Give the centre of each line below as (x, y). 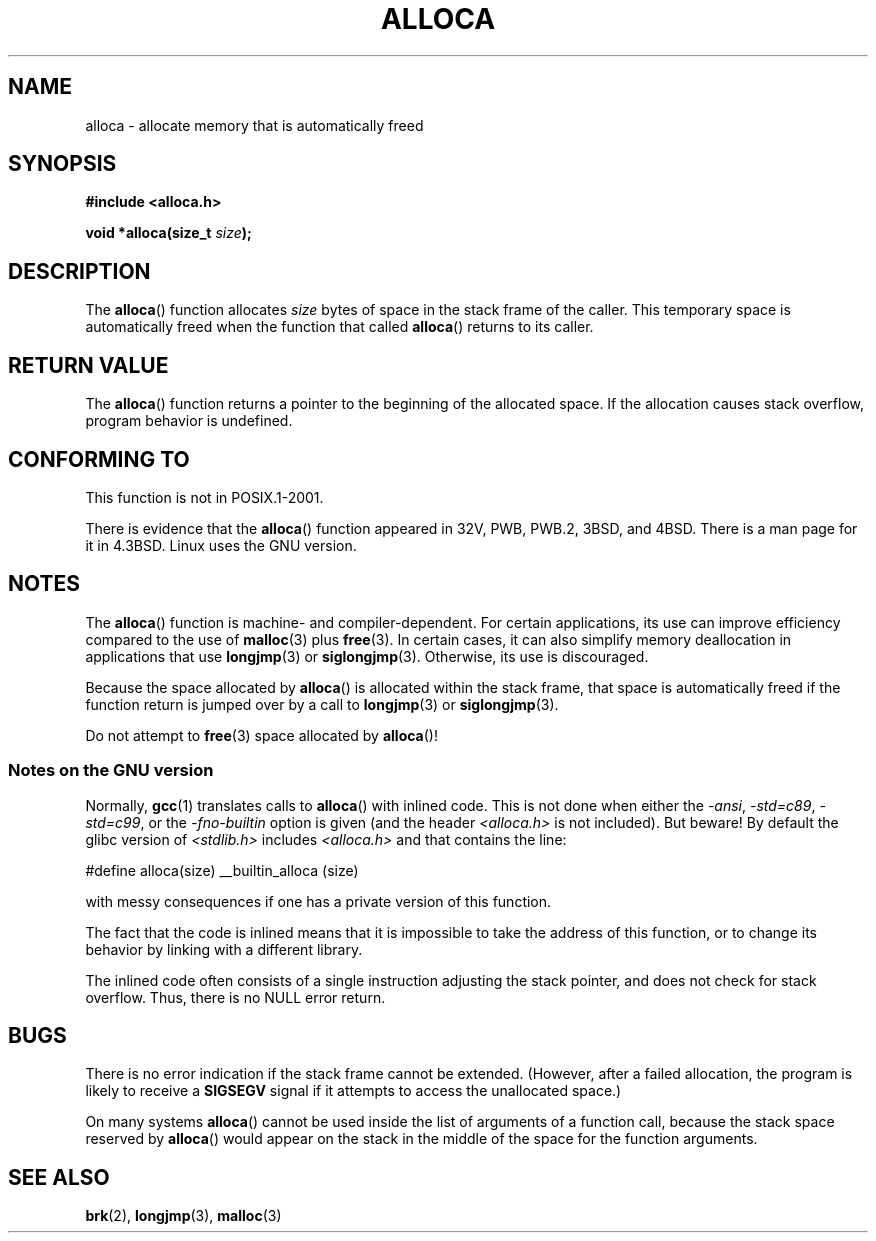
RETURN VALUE (88, 365)
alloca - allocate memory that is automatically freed (254, 125)
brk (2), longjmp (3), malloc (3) (183, 1216)
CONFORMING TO (99, 459)
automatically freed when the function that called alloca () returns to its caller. (339, 327)
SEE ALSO (59, 1177)
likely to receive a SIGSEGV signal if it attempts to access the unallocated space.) (353, 1091)
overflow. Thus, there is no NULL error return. (235, 997)
